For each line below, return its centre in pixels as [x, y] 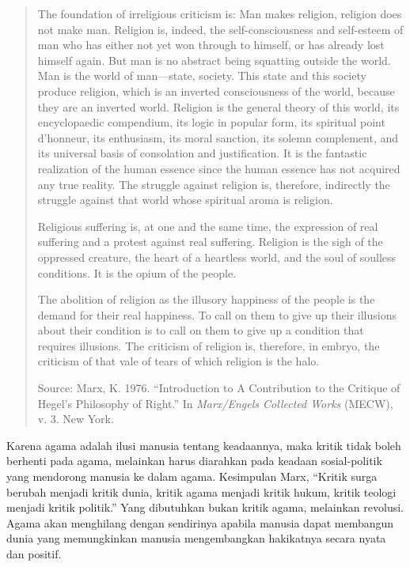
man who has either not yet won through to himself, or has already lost [211, 45]
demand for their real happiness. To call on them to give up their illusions [217, 314]
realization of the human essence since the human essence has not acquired [219, 168]
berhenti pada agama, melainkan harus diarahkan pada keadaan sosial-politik [194, 461]
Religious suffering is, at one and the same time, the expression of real [208, 226]
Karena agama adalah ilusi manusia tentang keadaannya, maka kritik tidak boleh [204, 445]
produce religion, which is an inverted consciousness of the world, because [216, 91]
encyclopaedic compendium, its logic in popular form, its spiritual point [211, 122]
